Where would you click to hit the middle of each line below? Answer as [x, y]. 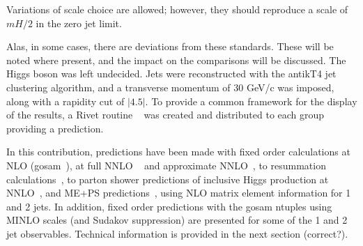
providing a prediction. [55, 128]
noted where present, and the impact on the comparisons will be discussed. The [176, 60]
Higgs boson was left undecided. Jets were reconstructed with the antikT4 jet [171, 74]
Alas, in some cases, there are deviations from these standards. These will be [170, 46]
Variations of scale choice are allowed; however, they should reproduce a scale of [177, 9]
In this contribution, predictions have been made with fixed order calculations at [178, 152]
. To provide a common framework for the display [251, 101]
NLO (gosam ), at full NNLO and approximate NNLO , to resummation [166, 165]
